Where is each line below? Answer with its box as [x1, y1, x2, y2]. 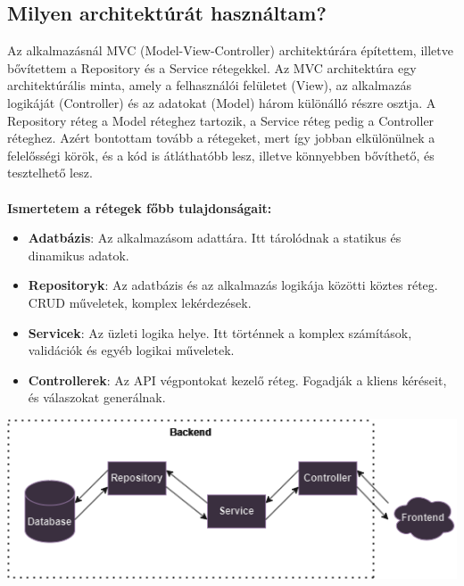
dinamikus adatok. [28, 245, 129, 264]
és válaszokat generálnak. [28, 388, 166, 407]
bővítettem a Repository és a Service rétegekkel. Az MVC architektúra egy [7, 58, 417, 77]
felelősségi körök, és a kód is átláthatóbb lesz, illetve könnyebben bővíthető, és [7, 145, 435, 164]
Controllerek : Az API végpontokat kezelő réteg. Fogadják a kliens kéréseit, [28, 370, 447, 389]
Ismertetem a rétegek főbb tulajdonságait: [7, 198, 272, 217]
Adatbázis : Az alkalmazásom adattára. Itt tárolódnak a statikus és [28, 228, 402, 247]
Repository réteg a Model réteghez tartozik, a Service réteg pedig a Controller [7, 111, 435, 129]
